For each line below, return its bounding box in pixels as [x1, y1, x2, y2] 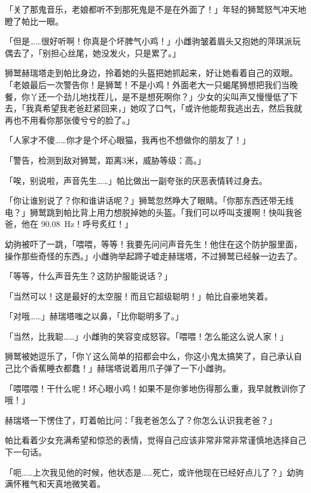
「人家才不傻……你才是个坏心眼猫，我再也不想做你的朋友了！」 [5, 134, 251, 146]
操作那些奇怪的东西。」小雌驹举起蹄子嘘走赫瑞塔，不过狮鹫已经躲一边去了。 [5, 249, 302, 262]
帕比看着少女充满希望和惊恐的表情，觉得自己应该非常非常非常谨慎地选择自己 [5, 434, 306, 446]
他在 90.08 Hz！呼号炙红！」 [21, 217, 133, 230]
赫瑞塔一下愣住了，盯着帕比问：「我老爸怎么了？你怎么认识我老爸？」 [5, 413, 277, 426]
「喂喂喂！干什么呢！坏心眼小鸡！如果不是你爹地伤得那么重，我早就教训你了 [5, 382, 306, 394]
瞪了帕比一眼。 [5, 14, 63, 27]
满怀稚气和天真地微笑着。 [5, 477, 105, 490]
